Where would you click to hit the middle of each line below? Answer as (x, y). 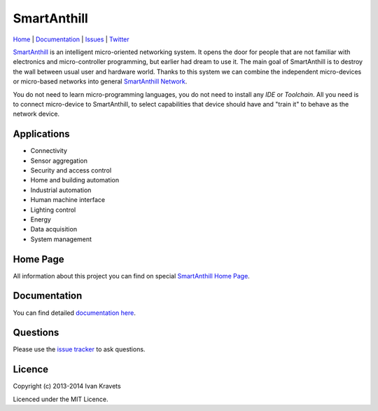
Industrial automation (61, 190)
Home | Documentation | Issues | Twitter (71, 39)
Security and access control (71, 170)
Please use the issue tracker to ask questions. (79, 349)
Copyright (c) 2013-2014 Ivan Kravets (67, 386)
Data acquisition (54, 229)
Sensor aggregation (59, 161)
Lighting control (53, 210)
